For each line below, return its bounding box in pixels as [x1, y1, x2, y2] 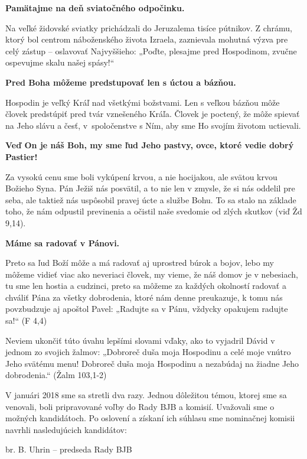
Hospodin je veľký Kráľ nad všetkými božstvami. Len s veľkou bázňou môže [5, 96, 280, 108]
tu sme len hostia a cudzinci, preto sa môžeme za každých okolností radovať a [5, 279, 286, 292]
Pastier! [5, 150, 38, 162]
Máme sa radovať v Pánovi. [5, 236, 120, 249]
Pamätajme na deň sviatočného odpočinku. [5, 2, 185, 14]
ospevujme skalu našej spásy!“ [5, 56, 115, 69]
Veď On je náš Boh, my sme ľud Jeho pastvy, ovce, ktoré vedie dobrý [5, 139, 294, 151]
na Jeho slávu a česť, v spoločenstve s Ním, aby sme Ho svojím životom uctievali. [5, 119, 301, 131]
